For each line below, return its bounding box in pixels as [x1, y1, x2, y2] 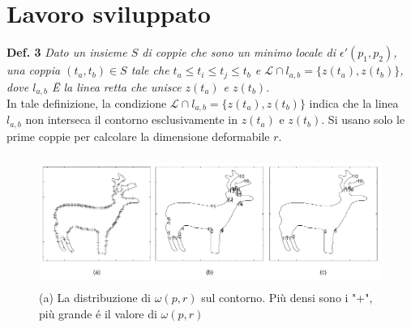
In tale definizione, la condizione [6, 95, 167, 112]
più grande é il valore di [39, 305, 157, 322]
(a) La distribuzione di [39, 289, 151, 306]
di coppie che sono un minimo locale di [142, 44, 336, 61]
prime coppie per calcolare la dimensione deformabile [6, 127, 270, 144]
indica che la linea [309, 95, 399, 112]
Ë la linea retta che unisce [51, 78, 182, 95]
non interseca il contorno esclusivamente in [25, 111, 238, 128]
